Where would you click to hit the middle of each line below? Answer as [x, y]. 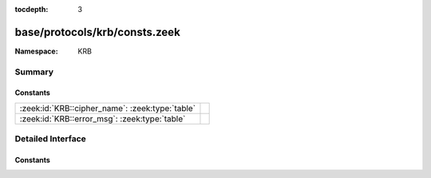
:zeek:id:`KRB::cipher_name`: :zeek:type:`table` [107, 108]
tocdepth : [32, 9]
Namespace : [37, 51]
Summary [34, 72]
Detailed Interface [51, 139]
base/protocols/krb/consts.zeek [98, 32]
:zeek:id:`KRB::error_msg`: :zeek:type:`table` [103, 118]
